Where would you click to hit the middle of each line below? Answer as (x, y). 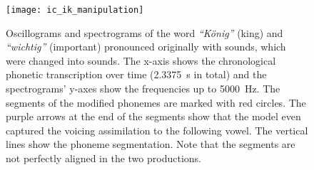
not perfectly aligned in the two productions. (103, 158)
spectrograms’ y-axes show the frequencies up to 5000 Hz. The (143, 89)
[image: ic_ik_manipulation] (75, 10)
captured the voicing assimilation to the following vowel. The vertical (157, 130)
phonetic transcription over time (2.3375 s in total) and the (136, 74)
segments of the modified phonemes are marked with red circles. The (156, 102)
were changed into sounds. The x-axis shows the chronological (141, 60)
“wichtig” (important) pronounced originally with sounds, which (146, 47)
